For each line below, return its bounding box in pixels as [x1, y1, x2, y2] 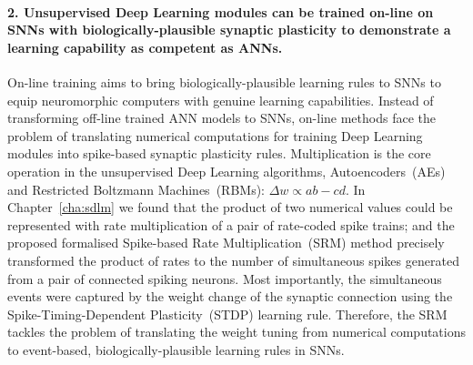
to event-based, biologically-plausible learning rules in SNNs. [7, 340, 345, 359]
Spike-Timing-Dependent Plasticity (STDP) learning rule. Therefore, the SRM [7, 304, 448, 323]
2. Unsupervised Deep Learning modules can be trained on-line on [7, 2, 434, 21]
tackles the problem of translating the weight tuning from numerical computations [7, 322, 467, 341]
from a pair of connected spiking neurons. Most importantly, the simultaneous [7, 269, 442, 288]
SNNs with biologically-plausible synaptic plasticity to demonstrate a [7, 20, 451, 39]
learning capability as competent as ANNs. [7, 37, 283, 56]
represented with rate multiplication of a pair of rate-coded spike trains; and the [7, 215, 455, 234]
